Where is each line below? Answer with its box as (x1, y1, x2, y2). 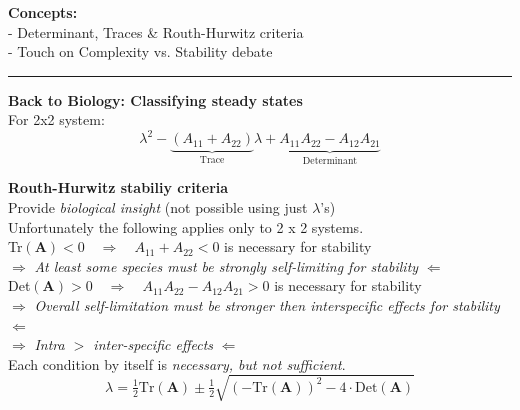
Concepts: (8, 2, 78, 22)
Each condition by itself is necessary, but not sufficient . (8, 353, 346, 374)
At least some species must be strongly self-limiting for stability (34, 255, 419, 276)
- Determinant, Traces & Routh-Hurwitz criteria (8, 21, 304, 42)
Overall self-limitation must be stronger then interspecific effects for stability (34, 294, 500, 315)
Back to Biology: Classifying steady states (8, 89, 303, 110)
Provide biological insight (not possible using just (8, 196, 308, 217)
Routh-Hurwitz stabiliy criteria (8, 177, 229, 198)
